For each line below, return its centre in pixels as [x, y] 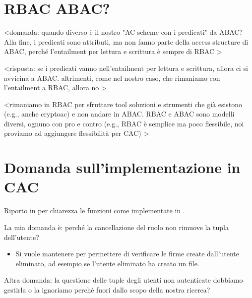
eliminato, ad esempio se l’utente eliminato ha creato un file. [107, 263]
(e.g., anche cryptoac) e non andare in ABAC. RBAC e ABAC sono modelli [119, 114]
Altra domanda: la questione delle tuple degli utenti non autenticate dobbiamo [124, 280]
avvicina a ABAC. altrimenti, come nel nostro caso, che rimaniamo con [112, 78]
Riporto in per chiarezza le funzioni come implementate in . [94, 210]
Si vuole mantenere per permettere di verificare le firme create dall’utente [127, 254]
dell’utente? [22, 237]
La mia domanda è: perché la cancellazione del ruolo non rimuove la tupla [116, 227]
